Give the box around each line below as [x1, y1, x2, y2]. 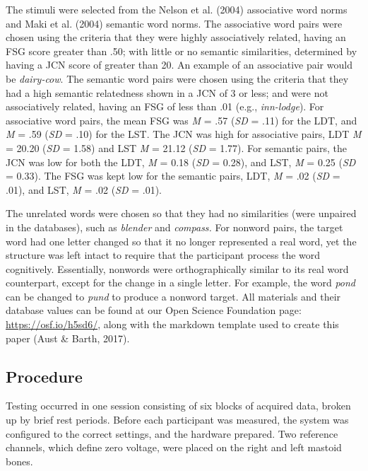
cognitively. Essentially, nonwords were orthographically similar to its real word [6, 261, 349, 276]
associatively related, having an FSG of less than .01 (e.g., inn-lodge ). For [6, 99, 324, 114]
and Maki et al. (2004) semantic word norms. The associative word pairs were [6, 16, 343, 30]
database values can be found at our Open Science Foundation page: [6, 303, 302, 318]
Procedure [6, 365, 83, 387]
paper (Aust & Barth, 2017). [6, 330, 130, 345]
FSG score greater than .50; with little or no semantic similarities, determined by [6, 43, 357, 58]
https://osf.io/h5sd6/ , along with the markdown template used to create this [6, 317, 339, 332]
